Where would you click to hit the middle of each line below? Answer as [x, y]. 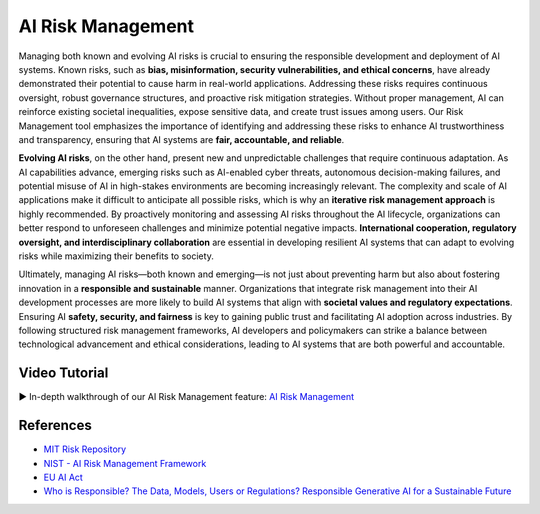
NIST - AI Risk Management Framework [125, 463]
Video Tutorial [63, 373]
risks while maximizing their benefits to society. [116, 256]
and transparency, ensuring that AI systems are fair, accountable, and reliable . [181, 139]
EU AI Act [63, 477]
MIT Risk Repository [85, 449]
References [55, 425]
